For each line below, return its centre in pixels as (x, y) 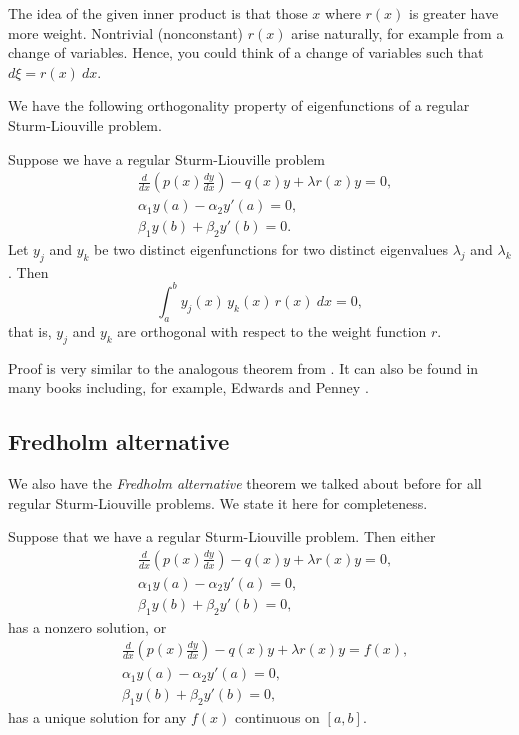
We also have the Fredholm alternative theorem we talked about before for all (245, 482)
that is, (30, 330)
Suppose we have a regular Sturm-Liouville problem (167, 158)
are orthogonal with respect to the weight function (272, 330)
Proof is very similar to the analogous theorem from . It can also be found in (243, 367)
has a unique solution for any (97, 717)
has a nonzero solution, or (87, 626)
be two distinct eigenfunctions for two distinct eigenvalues (271, 249)
